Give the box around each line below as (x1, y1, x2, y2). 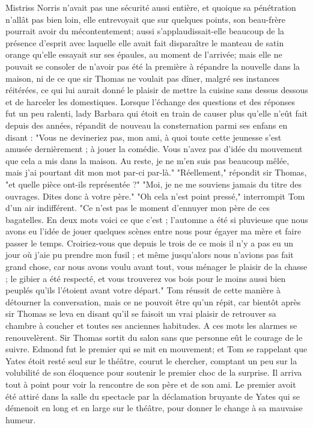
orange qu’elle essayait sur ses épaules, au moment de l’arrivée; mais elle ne (5, 48, 282, 61)
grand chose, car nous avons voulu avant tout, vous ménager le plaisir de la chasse (5, 260, 308, 273)
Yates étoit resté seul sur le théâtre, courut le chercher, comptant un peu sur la (5, 354, 297, 367)
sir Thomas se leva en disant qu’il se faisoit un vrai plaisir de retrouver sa (5, 307, 276, 320)
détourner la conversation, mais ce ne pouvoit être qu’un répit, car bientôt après (5, 295, 301, 308)
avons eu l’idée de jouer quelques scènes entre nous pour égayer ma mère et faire (5, 225, 302, 237)
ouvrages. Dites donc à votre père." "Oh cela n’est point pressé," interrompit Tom (5, 189, 305, 202)
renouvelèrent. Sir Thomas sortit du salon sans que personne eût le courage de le (5, 331, 303, 343)
